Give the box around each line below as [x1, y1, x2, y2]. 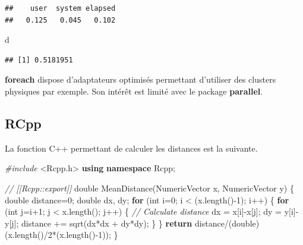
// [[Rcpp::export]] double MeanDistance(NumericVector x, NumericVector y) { [5, 181, 294, 194]
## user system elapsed [5, 4, 116, 12]
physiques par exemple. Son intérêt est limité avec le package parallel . [5, 84, 263, 97]
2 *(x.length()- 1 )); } [48, 228, 118, 241]
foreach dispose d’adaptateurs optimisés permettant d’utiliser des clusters [5, 73, 276, 86]
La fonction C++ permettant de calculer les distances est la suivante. [5, 142, 258, 154]
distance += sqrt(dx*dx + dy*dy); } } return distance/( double [21, 216, 256, 229]
